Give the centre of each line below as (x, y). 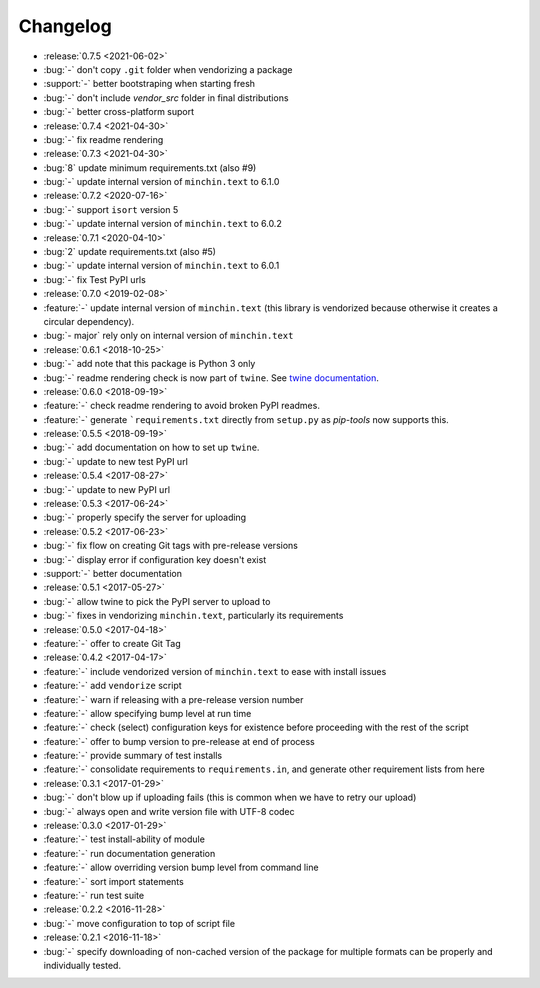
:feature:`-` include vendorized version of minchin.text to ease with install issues (215, 671)
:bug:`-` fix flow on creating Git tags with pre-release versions (171, 546)
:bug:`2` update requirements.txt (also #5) (130, 252)
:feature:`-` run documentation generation (129, 853)
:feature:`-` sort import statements (113, 881)
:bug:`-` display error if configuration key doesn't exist (155, 559)
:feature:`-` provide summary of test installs (133, 756)
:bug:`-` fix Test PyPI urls (95, 279)
